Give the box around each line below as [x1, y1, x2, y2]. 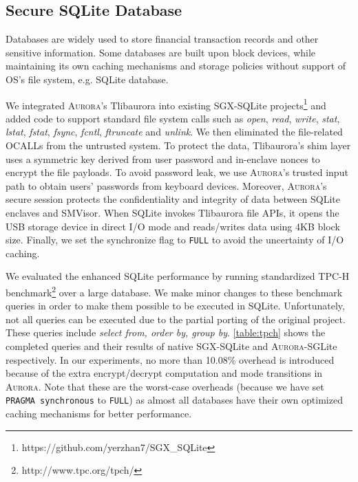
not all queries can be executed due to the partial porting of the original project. [6, 311, 346, 326]
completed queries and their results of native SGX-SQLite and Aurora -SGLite [6, 339, 337, 353]
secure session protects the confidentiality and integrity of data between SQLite [6, 192, 341, 206]
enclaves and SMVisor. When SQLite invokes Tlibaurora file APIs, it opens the [6, 205, 339, 219]
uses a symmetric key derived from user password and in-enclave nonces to [6, 151, 320, 166]
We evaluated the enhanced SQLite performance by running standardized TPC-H [6, 269, 350, 283]
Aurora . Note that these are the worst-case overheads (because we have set [6, 379, 324, 393]
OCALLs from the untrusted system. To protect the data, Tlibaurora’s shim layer [6, 138, 351, 153]
